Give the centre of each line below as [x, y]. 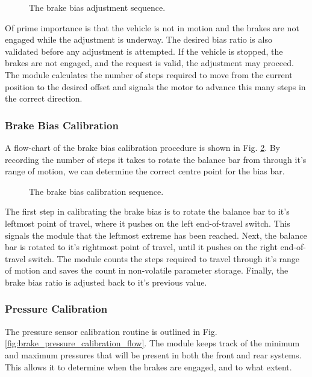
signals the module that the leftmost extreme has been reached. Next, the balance [156, 235]
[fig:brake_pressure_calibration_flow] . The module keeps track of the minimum [152, 343]
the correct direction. [44, 98]
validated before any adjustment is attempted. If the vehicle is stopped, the [144, 51]
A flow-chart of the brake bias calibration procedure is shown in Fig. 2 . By [142, 147]
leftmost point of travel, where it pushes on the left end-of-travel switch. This [148, 223]
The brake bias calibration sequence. [96, 191]
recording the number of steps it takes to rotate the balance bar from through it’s [156, 159]
